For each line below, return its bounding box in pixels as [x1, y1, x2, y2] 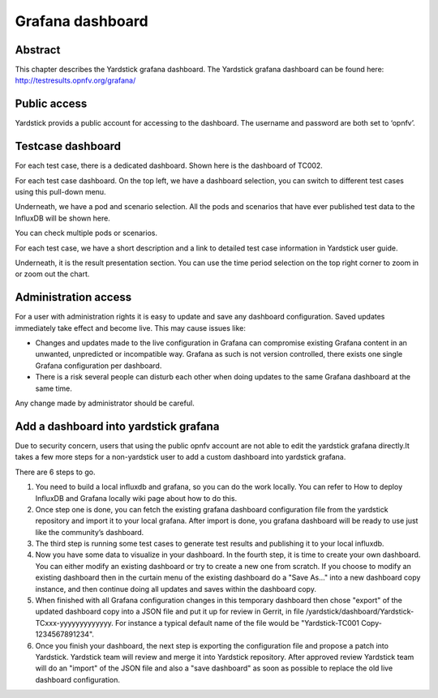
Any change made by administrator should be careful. [15, 398, 195, 409]
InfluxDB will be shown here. [15, 213, 111, 223]
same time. [35, 383, 73, 393]
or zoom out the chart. [15, 269, 90, 279]
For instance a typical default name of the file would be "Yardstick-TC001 [114, 618, 360, 627]
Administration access [15, 290, 132, 304]
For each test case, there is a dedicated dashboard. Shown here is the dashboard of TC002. [15, 161, 324, 170]
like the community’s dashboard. [35, 527, 144, 537]
